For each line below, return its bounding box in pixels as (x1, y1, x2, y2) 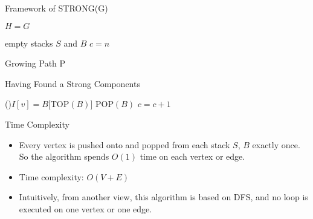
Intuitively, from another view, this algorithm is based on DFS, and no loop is (19, 191, 308, 203)
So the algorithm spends (19, 150, 109, 163)
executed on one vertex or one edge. (19, 202, 152, 215)
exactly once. (252, 138, 300, 151)
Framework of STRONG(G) (5, 2, 108, 14)
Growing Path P (5, 57, 66, 70)
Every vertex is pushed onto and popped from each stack (19, 138, 230, 151)
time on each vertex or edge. (140, 150, 245, 163)
